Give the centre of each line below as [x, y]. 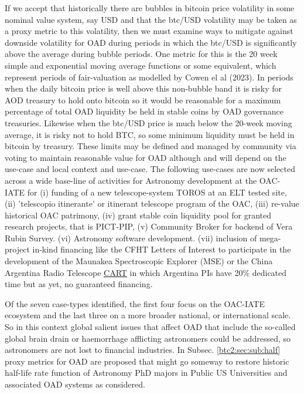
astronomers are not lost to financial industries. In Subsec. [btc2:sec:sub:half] [143, 350]
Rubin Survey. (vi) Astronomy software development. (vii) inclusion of [131, 238]
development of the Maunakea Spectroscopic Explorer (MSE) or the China [139, 261]
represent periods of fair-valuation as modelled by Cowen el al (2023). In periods [149, 77]
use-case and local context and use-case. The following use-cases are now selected [150, 169]
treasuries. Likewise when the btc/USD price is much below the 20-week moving [148, 122]
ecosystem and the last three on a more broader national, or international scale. [148, 315]
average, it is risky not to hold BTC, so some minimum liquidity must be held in [150, 134]
